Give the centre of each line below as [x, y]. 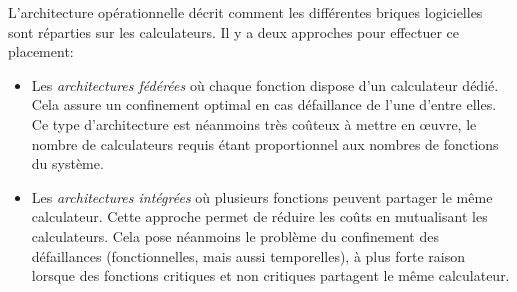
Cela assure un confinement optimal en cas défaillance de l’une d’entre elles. [264, 104]
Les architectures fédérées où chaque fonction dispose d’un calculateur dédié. [265, 84]
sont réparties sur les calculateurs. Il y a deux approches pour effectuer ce [234, 31]
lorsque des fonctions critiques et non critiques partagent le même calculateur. [270, 275]
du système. [67, 163]
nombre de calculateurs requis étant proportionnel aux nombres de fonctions [265, 143]
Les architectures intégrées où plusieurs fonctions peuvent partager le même [262, 196]
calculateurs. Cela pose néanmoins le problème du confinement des [235, 235]
